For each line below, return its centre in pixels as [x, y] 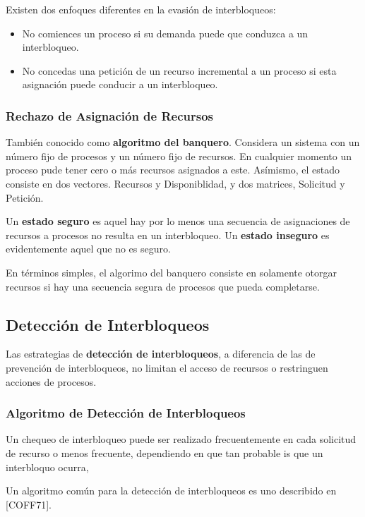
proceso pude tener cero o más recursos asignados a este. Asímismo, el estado [173, 170]
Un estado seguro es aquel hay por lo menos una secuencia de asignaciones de [178, 221]
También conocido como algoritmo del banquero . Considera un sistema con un [183, 142]
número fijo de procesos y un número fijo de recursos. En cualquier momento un [179, 156]
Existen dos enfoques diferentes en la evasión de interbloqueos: [141, 9]
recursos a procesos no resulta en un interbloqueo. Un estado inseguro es [168, 235]
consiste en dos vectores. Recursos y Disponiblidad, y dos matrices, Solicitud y [175, 183]
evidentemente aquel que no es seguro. [88, 249]
